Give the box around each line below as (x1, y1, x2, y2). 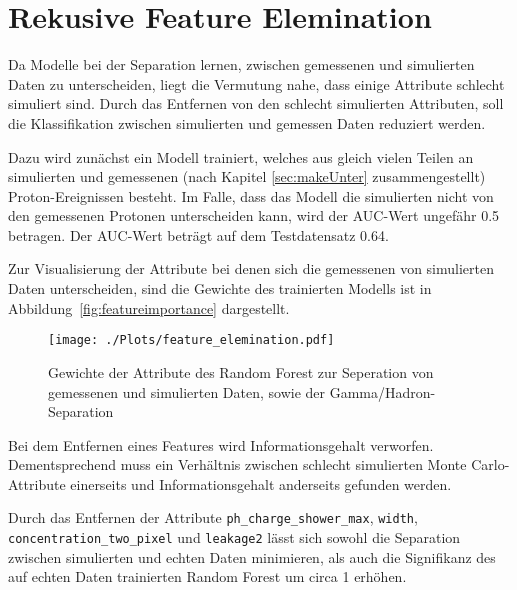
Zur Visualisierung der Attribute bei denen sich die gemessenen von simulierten (8, 258, 494, 279)
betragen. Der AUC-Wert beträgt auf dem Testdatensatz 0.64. (8, 224, 389, 245)
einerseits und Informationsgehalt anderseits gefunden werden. (70, 473, 452, 494)
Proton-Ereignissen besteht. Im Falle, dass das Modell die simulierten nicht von (8, 185, 494, 206)
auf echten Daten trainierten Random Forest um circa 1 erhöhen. (8, 566, 407, 587)
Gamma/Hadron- (329, 381, 436, 402)
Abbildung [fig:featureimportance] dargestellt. (8, 297, 290, 318)
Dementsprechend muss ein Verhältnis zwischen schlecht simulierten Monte (8, 454, 467, 475)
